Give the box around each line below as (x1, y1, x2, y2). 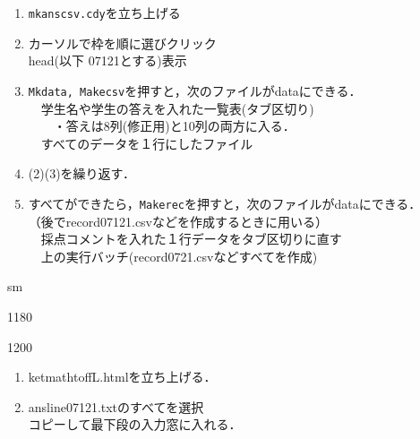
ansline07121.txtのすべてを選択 (28, 397, 204, 416)
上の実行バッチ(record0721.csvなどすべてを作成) (40, 246, 318, 265)
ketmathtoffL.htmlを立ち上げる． (28, 367, 217, 386)
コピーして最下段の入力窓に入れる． (28, 415, 242, 434)
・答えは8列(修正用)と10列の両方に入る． (53, 116, 296, 135)
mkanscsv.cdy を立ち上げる (28, 4, 181, 22)
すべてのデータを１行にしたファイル (40, 133, 253, 152)
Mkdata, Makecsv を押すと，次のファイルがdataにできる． (28, 81, 362, 99)
